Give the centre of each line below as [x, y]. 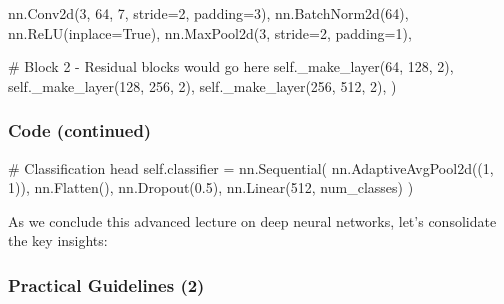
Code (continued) [80, 130]
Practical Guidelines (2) [106, 284]
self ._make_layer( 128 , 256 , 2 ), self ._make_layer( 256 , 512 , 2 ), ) [202, 85]
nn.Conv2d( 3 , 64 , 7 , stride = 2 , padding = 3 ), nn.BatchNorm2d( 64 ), [208, 13]
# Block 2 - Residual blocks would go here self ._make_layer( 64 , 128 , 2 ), [231, 66]
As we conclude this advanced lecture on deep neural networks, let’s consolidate [252, 220]
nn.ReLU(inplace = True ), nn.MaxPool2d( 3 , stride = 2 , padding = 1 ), [210, 32]
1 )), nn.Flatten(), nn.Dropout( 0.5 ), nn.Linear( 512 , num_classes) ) [211, 187]
